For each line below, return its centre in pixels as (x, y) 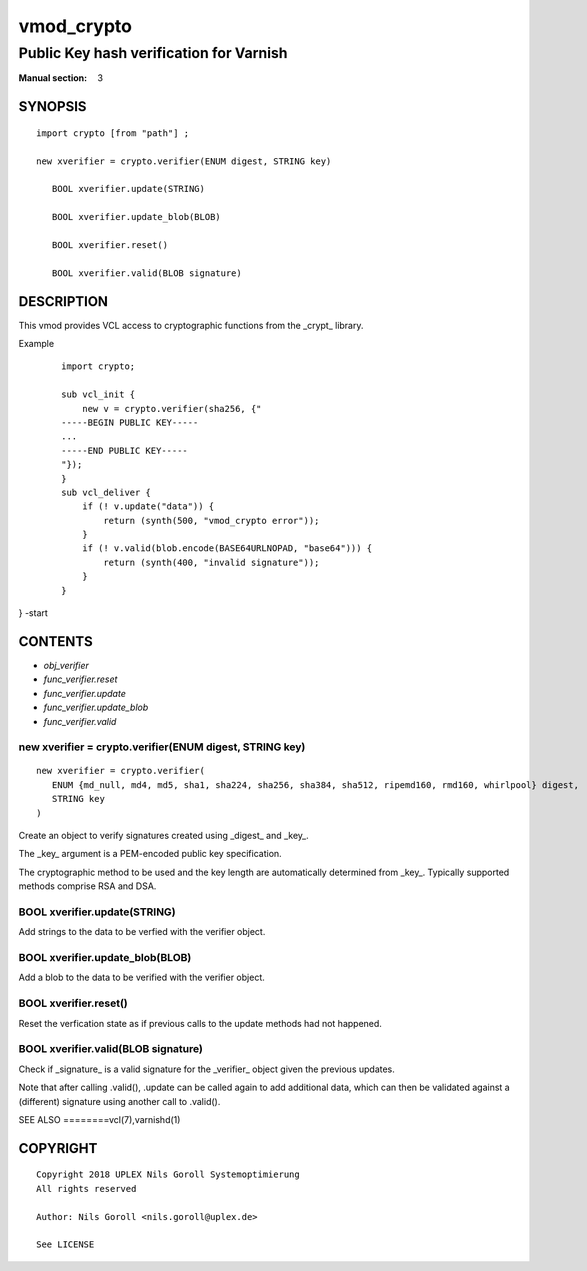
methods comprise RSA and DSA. (87, 886)
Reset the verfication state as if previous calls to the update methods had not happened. (200, 1023)
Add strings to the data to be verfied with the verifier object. (142, 932)
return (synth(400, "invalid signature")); (211, 562)
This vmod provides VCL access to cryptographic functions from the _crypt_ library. (191, 325)
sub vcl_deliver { (106, 492)
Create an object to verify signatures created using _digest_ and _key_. (163, 836)
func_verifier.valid (80, 721)
